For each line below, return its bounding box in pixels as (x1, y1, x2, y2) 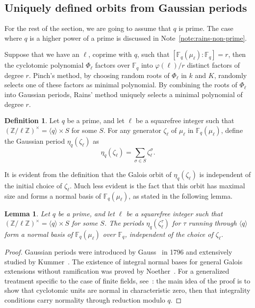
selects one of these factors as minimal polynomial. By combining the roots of (4, 79, 237, 90)
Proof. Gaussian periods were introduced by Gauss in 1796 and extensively (4, 246, 232, 257)
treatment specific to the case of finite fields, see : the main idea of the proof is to (4, 275, 251, 285)
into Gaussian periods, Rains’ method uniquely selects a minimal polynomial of (4, 89, 243, 100)
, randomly (214, 70, 247, 80)
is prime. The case (178, 23, 233, 33)
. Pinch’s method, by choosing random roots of (28, 70, 170, 80)
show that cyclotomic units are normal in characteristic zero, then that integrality (4, 285, 251, 295)
